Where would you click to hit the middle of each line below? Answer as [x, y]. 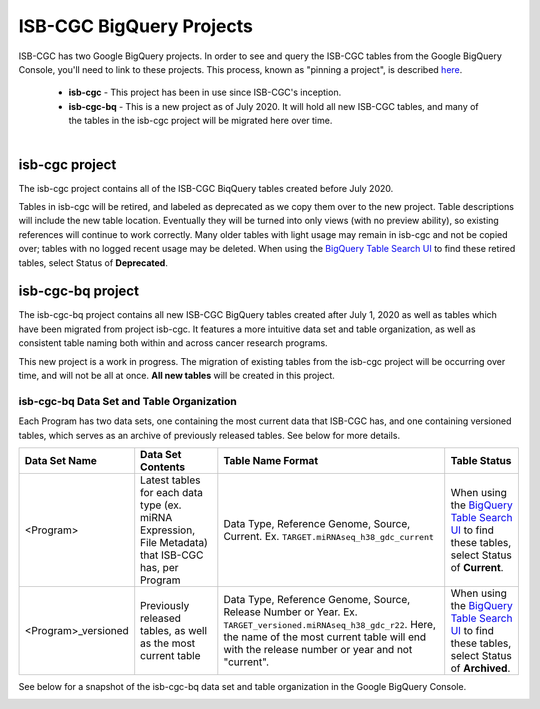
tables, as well [174, 630]
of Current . [477, 567]
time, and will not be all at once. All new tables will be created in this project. [176, 376]
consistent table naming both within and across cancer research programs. [173, 343]
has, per [159, 567]
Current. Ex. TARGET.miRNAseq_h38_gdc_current [329, 536]
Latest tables [170, 480]
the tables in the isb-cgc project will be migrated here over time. [200, 121]
